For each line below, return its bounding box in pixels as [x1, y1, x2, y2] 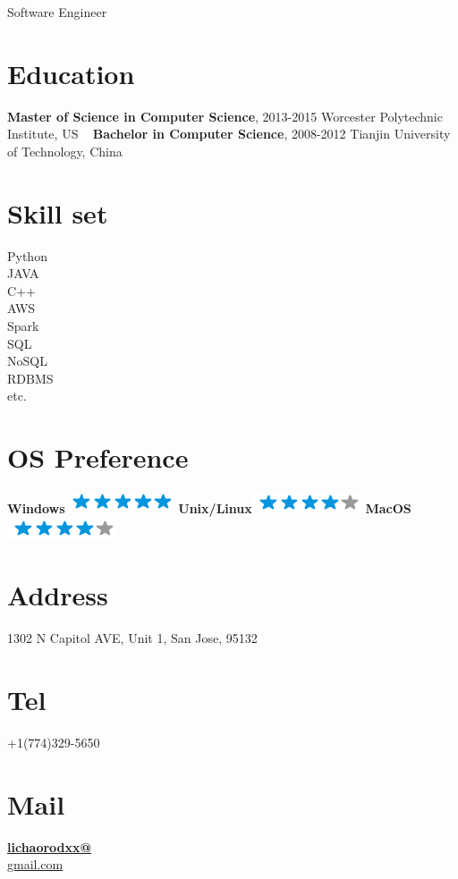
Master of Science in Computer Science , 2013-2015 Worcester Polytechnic [7, 106, 443, 125]
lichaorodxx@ [7, 837, 92, 856]
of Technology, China [7, 141, 123, 160]
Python [7, 246, 47, 265]
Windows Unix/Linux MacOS [7, 499, 411, 518]
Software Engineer [7, 3, 107, 21]
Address [7, 577, 108, 613]
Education [7, 55, 135, 91]
